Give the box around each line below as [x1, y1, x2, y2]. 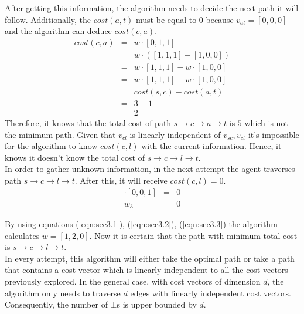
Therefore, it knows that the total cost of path [5, 117, 172, 129]
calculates [5, 229, 40, 241]
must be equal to [136, 13, 197, 25]
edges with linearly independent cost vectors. [130, 286, 291, 299]
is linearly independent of [129, 128, 221, 140]
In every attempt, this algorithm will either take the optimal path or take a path [5, 252, 295, 264]
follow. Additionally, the [5, 13, 91, 25]
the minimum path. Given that [5, 128, 116, 140]
